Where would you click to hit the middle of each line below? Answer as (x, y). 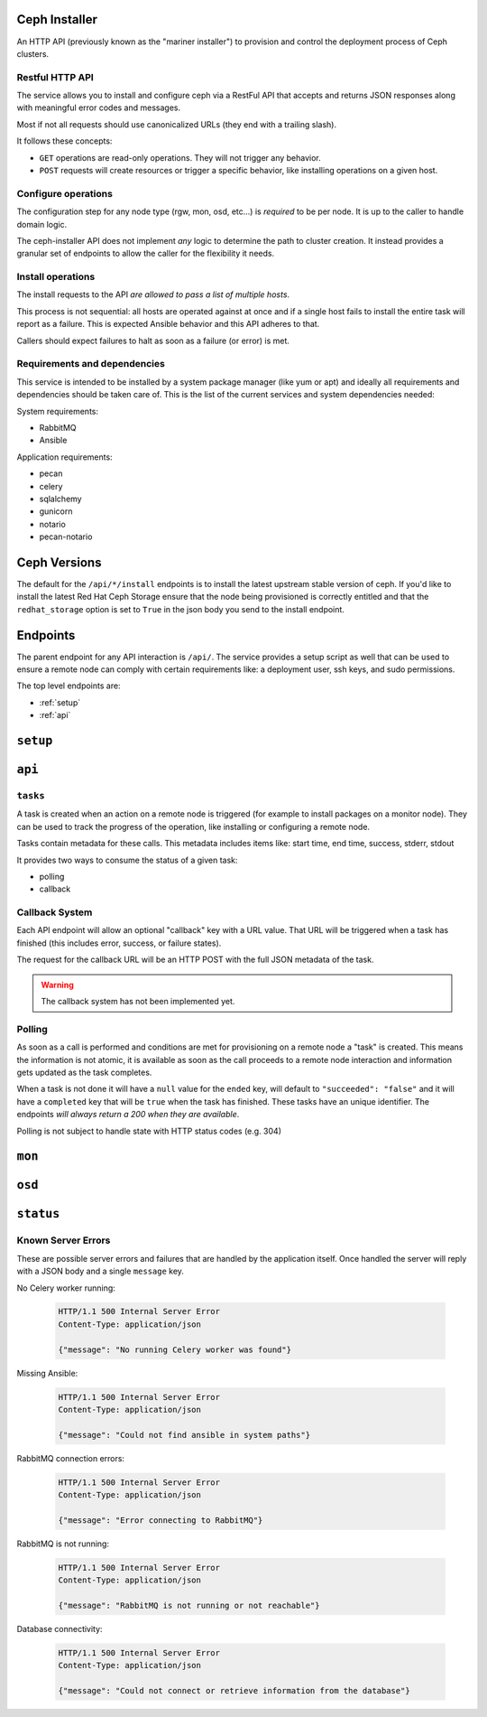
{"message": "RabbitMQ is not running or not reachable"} (189, 1606)
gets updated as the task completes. (84, 1072)
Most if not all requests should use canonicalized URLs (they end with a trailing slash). (177, 124)
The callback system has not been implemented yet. (138, 1002)
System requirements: (58, 411)
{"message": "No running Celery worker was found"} (175, 1349)
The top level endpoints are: (69, 686)
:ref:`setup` (60, 702)
